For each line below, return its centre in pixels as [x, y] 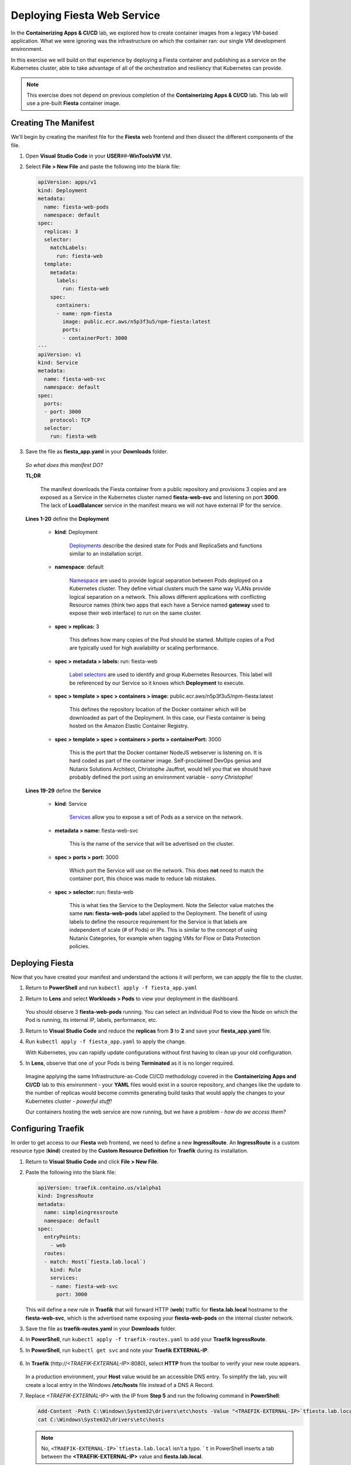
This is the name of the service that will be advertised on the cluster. [152, 844]
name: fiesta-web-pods [77, 207]
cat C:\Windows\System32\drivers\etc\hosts [101, 1419]
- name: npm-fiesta [84, 313]
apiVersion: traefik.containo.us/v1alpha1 [99, 1188]
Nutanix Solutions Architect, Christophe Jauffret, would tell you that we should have [170, 769]
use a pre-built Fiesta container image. [74, 103]
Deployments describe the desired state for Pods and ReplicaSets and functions [166, 546]
